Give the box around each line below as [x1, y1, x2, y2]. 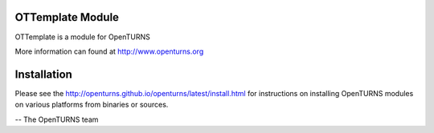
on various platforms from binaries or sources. [14, 100, 169, 110]
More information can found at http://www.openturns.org [14, 46, 204, 56]
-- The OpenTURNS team [14, 115, 99, 124]
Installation [14, 67, 72, 81]
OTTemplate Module [14, 10, 120, 24]
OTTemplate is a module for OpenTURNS [14, 32, 150, 42]
